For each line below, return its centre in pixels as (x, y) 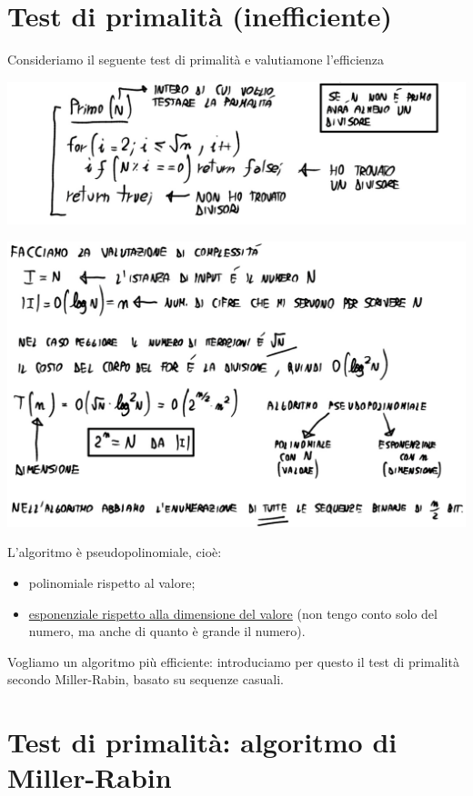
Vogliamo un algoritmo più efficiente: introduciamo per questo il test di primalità (233, 661)
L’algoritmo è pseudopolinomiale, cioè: (115, 552)
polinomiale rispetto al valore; (112, 583)
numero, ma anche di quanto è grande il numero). (167, 631)
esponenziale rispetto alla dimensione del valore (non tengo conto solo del (233, 613)
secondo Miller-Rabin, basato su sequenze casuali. (146, 679)
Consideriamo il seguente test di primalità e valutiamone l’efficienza (196, 60)
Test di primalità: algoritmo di (202, 742)
